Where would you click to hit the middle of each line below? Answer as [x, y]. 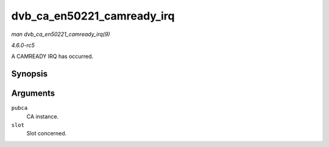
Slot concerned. [47, 134]
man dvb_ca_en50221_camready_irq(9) [61, 34]
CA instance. [43, 117]
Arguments [33, 94]
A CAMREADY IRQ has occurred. [52, 56]
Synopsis [30, 74]
